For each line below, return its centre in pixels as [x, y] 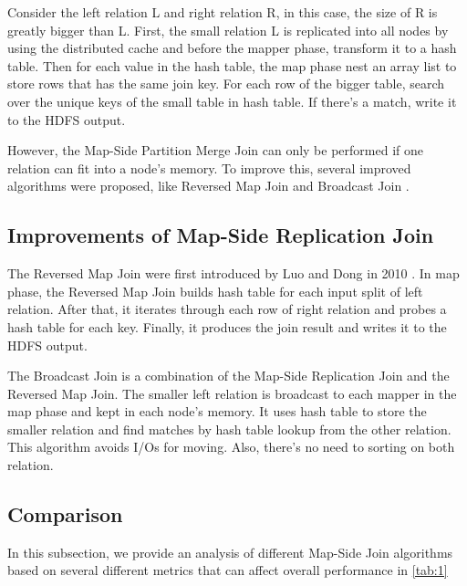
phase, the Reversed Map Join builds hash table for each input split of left [215, 291]
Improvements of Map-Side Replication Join [221, 235]
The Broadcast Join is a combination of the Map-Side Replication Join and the [228, 376]
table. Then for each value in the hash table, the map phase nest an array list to [232, 65]
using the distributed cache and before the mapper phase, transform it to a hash [232, 48]
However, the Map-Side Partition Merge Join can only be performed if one [215, 150]
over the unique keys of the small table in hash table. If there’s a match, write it [232, 101]
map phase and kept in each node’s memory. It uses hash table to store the [217, 411]
